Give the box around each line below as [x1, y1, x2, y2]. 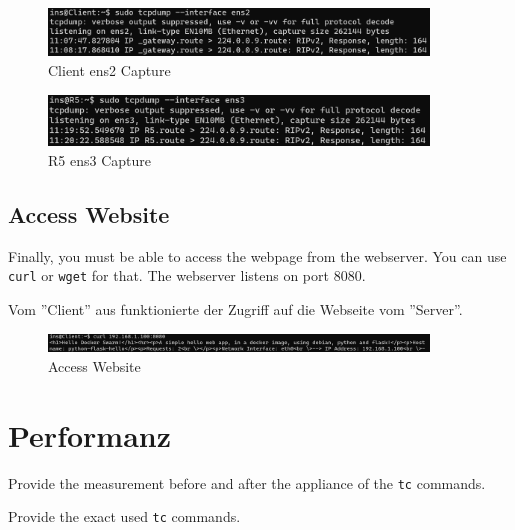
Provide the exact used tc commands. [8, 506, 241, 527]
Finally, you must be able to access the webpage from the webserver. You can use [8, 245, 507, 266]
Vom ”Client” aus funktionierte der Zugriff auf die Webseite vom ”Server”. [8, 299, 463, 320]
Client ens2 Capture [48, 60, 171, 81]
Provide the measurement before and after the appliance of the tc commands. [8, 472, 486, 493]
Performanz [8, 414, 172, 455]
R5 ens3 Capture [48, 150, 151, 171]
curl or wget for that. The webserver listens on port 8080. [8, 265, 366, 286]
